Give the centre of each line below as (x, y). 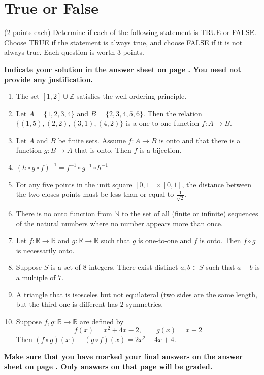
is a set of (65, 267)
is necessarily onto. (45, 250)
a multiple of (36, 277)
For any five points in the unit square (74, 184)
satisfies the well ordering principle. (131, 96)
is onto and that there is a (200, 140)
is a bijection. (161, 150)
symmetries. (145, 304)
